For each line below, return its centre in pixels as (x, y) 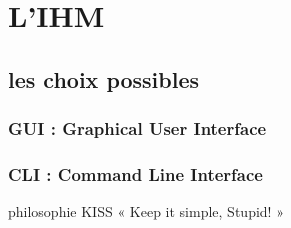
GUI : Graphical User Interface (137, 128)
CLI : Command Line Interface (135, 173)
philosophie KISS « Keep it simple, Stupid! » (146, 211)
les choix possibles (104, 78)
